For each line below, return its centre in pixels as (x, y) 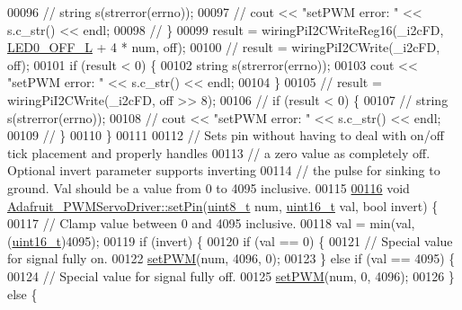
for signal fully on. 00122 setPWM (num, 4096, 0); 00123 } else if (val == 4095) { (231, 258)
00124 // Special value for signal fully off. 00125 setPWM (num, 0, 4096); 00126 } (231, 275)
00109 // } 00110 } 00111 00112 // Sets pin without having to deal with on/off (226, 135)
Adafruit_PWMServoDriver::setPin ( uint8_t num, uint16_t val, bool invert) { (223, 205)
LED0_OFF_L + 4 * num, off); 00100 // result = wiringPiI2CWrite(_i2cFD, (224, 47)
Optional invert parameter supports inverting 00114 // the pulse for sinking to (224, 170)
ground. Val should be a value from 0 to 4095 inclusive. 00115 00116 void (209, 187)
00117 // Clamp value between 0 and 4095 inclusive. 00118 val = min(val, (211, 223)
